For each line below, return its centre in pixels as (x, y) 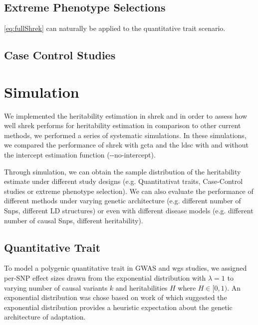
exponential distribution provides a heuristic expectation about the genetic (118, 307)
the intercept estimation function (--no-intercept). (80, 155)
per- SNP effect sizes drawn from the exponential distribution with (105, 278)
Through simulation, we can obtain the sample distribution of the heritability (123, 171)
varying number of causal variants (56, 287)
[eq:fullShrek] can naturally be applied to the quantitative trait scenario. (115, 28)
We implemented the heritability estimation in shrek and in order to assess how (126, 115)
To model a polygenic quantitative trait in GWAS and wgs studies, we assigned (126, 268)
